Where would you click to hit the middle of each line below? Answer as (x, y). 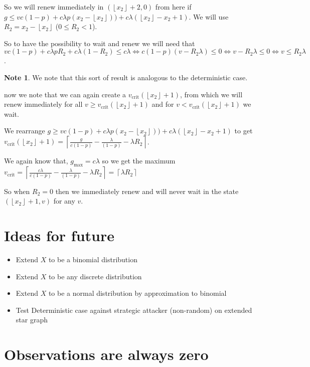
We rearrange (25, 131)
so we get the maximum (139, 160)
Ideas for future (59, 235)
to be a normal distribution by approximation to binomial (137, 293)
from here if (173, 7)
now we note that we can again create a (65, 94)
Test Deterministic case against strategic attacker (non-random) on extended (134, 310)
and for (163, 104)
